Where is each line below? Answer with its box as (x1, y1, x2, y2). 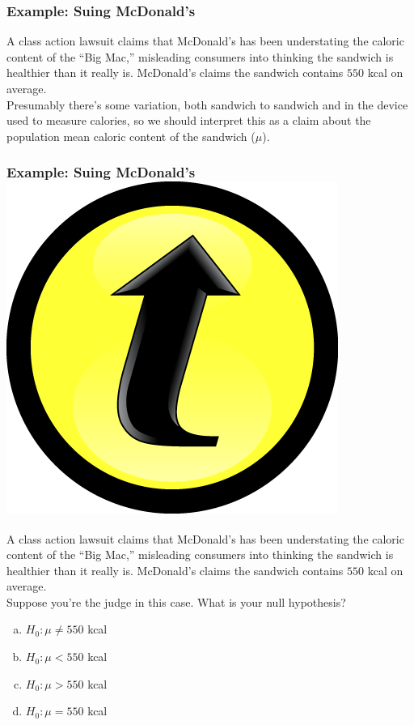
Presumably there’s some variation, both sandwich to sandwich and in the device (6, 96, 408, 113)
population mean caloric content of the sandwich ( (6, 127, 256, 144)
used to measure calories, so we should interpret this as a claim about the (6, 112, 371, 129)
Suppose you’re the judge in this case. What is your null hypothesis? (6, 593, 346, 610)
